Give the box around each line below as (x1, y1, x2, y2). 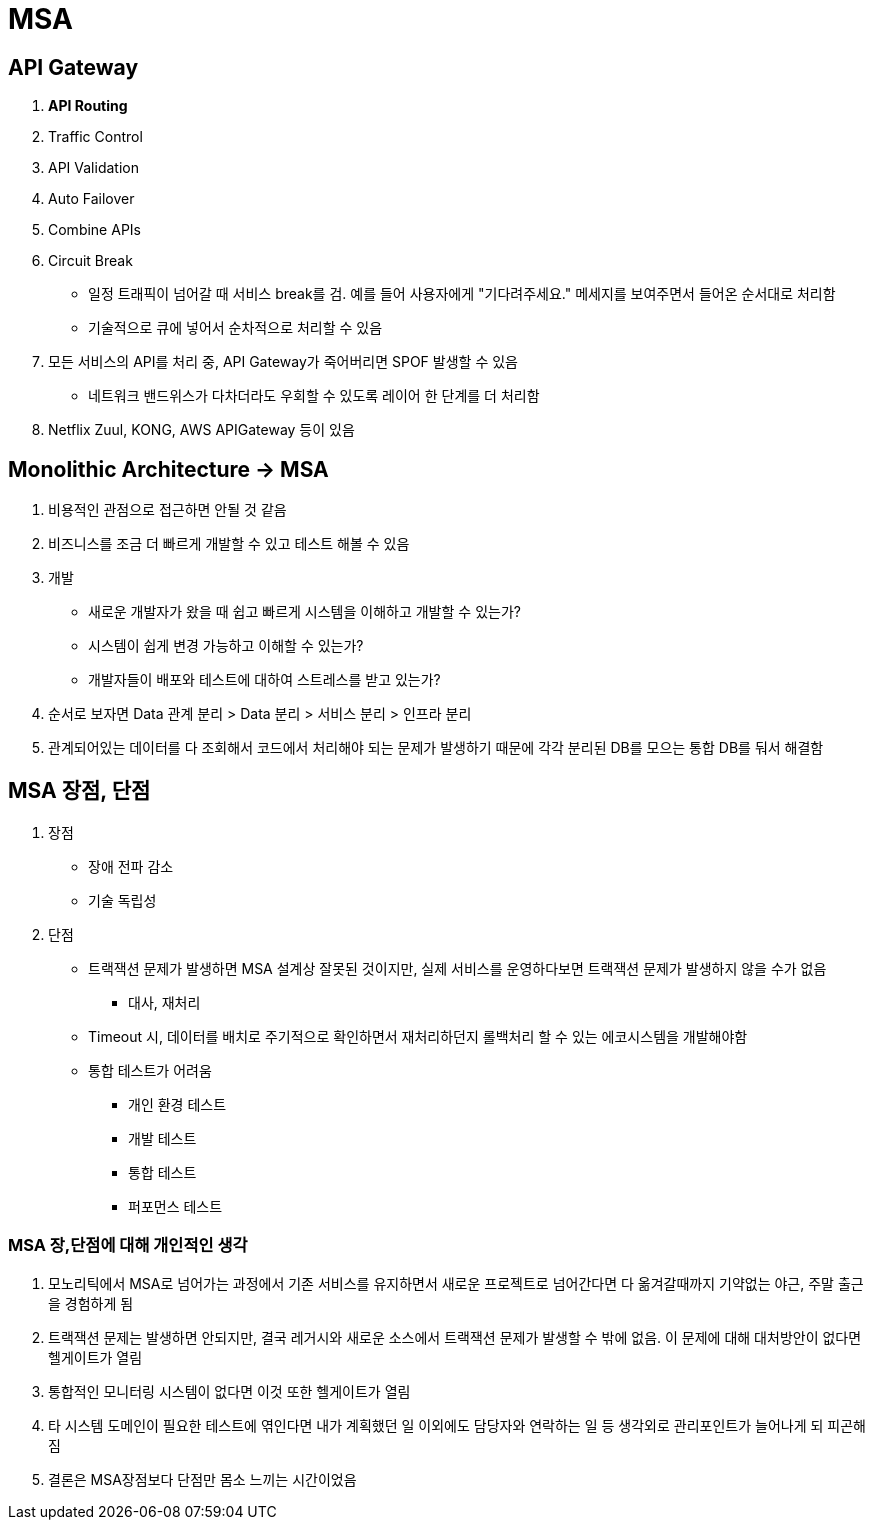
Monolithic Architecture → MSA (8, 456, 329, 482)
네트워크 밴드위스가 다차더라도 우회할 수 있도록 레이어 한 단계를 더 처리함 (88, 387, 540, 405)
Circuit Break (48, 252, 133, 270)
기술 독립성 (88, 891, 157, 909)
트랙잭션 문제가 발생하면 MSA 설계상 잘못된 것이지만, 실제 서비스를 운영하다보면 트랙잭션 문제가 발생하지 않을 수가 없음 (88, 959, 827, 977)
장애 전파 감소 (88, 857, 174, 875)
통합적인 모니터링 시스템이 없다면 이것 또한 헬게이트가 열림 (48, 1382, 411, 1400)
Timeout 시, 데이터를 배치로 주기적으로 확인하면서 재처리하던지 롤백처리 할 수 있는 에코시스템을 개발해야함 (88, 1027, 748, 1045)
